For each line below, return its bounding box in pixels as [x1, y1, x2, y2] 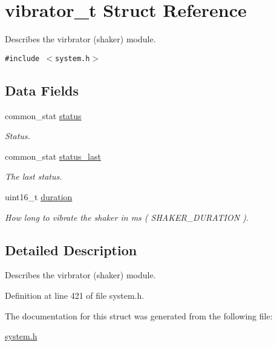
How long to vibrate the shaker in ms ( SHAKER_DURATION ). [5, 211, 249, 223]
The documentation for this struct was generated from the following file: [5, 309, 273, 322]
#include [5, 54, 40, 63]
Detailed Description [5, 240, 137, 259]
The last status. [5, 170, 62, 183]
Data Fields [5, 80, 79, 99]
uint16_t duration [5, 190, 73, 203]
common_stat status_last [5, 149, 101, 162]
